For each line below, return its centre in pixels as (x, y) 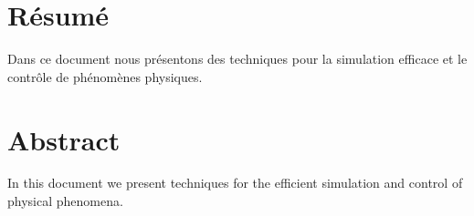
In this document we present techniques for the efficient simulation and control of (235, 183)
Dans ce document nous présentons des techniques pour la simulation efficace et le (237, 59)
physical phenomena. (65, 201)
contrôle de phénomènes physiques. (105, 76)
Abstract (64, 139)
